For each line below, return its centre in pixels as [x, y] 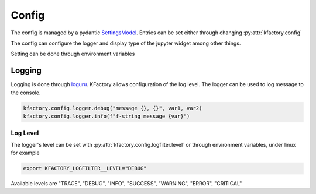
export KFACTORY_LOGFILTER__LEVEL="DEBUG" [85, 168]
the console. [26, 93]
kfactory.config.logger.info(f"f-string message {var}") [107, 116]
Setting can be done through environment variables [73, 54]
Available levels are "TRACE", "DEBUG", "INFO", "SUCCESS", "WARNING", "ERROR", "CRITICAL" [126, 184]
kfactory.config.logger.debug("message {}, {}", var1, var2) [113, 108]
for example [25, 153]
